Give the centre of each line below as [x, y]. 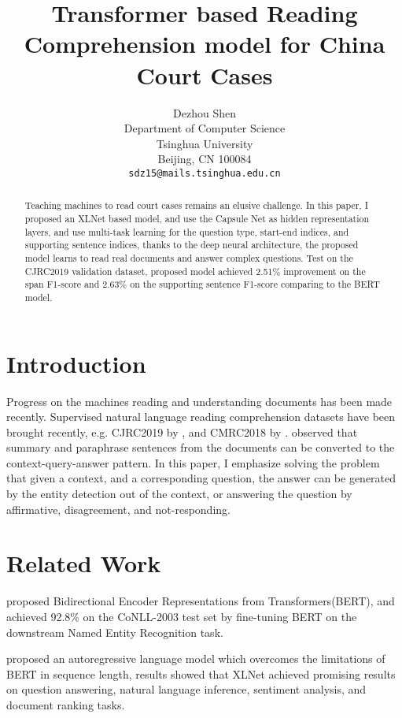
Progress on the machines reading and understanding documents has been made [199, 401]
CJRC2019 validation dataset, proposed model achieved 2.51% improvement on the [195, 271]
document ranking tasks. [66, 704]
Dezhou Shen [205, 112]
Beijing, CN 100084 [205, 159]
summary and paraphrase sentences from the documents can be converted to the [201, 447]
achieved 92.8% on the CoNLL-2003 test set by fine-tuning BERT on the [182, 616]
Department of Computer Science [205, 128]
